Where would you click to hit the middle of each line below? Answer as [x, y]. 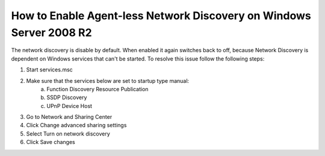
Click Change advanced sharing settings [76, 125]
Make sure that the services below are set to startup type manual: [108, 80]
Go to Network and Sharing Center [69, 117]
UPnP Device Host [70, 106]
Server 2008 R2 [52, 32]
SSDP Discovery [67, 97]
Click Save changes [51, 142]
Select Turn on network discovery [68, 133]
